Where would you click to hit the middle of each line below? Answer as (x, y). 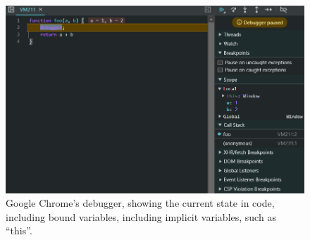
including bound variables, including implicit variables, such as (141, 216)
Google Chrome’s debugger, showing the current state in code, (140, 203)
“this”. (19, 230)
